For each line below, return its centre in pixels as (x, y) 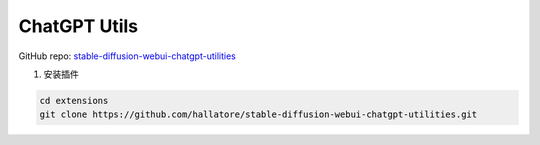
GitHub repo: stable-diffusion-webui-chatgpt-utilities (127, 56)
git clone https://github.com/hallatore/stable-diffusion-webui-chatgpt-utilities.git (258, 114)
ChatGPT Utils (78, 26)
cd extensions (74, 100)
